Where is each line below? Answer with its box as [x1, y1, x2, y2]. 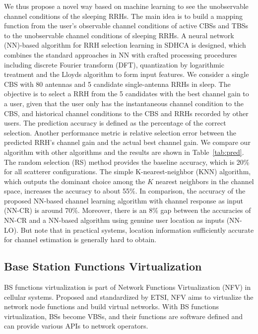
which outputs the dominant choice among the [4, 176, 145, 186]
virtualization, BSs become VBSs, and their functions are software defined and [4, 311, 243, 321]
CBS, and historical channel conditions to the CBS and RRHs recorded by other [4, 108, 249, 118]
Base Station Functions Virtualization [4, 259, 202, 274]
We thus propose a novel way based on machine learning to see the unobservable [4, 1, 249, 11]
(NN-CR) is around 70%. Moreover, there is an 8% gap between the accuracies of [4, 205, 251, 215]
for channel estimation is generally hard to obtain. [4, 234, 157, 245]
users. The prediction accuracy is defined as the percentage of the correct [4, 118, 226, 128]
